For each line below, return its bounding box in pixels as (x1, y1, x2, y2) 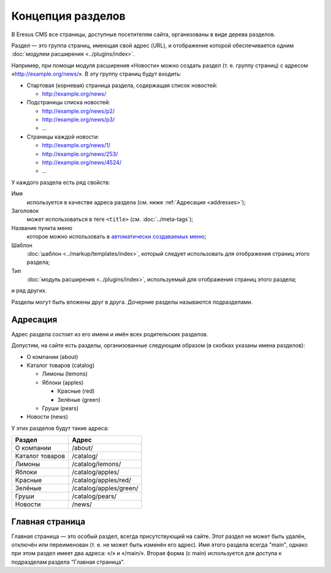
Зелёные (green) (57, 396, 101, 403)
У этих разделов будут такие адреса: (11, 424, 109, 432)
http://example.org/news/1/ (42, 142, 110, 149)
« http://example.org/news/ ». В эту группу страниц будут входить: (11, 71, 182, 78)
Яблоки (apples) (42, 379, 84, 386)
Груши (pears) (42, 404, 79, 412)
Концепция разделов (11, 9, 126, 23)
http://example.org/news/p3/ (42, 116, 115, 123)
